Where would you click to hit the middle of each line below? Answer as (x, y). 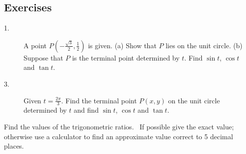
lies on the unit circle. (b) (204, 45)
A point (35, 45)
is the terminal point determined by (126, 57)
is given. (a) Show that (122, 45)
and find (86, 110)
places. (14, 146)
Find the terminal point (101, 100)
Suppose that (43, 57)
